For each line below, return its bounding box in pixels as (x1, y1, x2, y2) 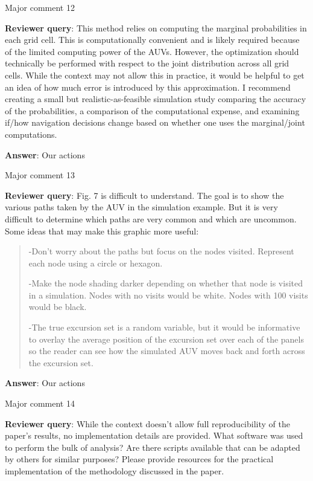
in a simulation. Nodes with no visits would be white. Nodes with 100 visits (28, 288, 308, 301)
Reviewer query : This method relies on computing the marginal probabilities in (5, 21, 307, 34)
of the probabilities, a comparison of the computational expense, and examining (5, 104, 300, 117)
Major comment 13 (5, 169, 75, 181)
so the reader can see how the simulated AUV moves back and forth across (28, 344, 305, 357)
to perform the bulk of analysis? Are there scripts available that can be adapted (5, 441, 300, 453)
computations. (5, 128, 57, 140)
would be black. (28, 300, 87, 313)
